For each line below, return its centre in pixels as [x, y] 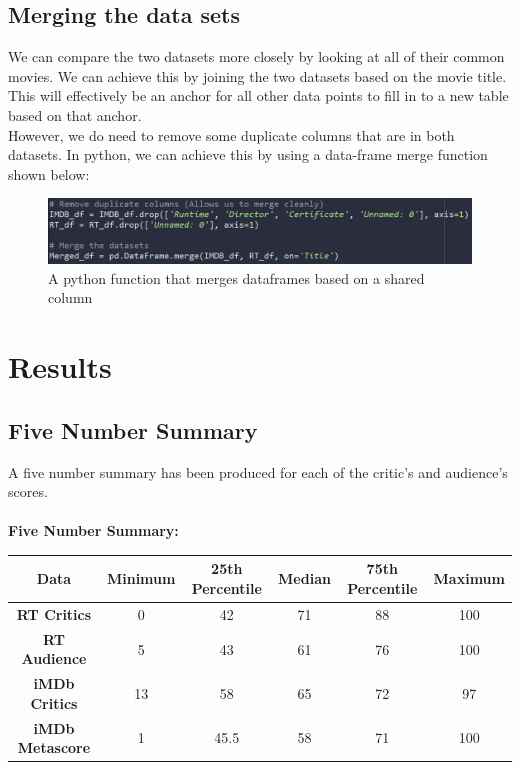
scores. [28, 491]
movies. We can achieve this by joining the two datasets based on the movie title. [257, 75]
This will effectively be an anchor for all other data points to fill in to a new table [258, 95]
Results [60, 366]
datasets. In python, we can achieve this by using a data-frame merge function [248, 154]
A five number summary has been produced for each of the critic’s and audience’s [258, 471]
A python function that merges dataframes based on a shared [236, 277]
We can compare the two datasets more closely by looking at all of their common [256, 56]
